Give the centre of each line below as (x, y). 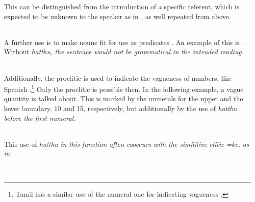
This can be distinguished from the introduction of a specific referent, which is (122, 6)
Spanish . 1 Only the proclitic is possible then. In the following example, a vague (124, 88)
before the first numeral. (40, 118)
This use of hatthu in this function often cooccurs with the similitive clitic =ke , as (127, 144)
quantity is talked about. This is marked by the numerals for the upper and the (124, 99)
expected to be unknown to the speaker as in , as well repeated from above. (117, 16)
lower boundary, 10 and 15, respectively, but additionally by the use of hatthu (120, 108)
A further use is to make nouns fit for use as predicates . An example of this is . (124, 42)
